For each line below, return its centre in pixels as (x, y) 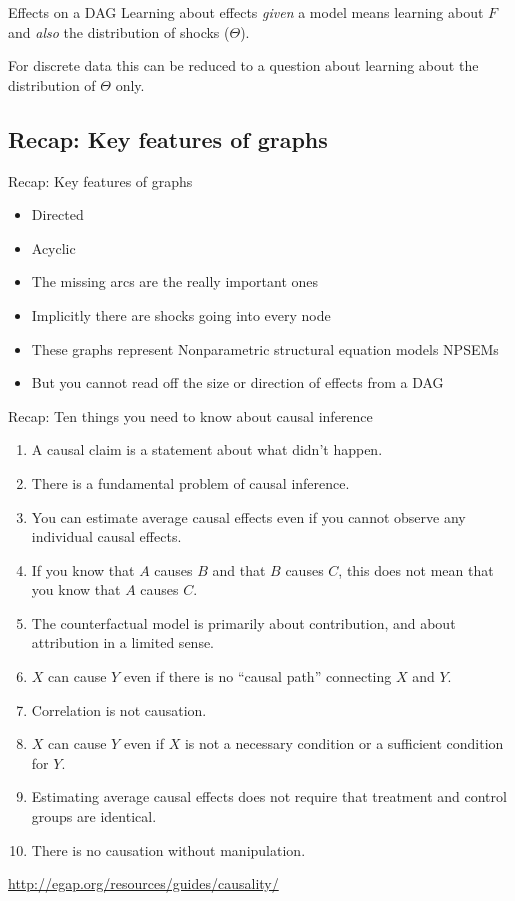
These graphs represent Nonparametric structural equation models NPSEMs (265, 348)
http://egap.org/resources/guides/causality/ (143, 883)
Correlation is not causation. (119, 709)
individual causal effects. (106, 536)
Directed (57, 214)
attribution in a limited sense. (123, 642)
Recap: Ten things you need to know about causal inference (190, 415)
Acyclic (53, 247)
